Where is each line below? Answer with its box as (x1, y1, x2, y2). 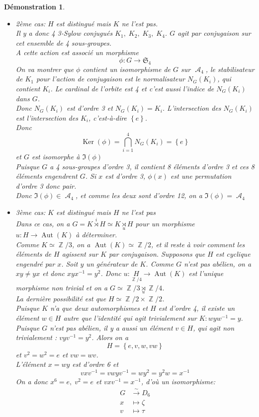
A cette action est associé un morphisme (15, 47, 139, 58)
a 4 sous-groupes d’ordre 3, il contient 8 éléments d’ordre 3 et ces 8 (50, 161, 255, 171)
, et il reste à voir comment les (151, 239, 245, 249)
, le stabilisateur (205, 64, 255, 74)
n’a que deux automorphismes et (50, 303, 148, 313)
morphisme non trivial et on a (15, 282, 108, 292)
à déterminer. (76, 229, 117, 240)
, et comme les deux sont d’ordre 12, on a (75, 190, 202, 201)
